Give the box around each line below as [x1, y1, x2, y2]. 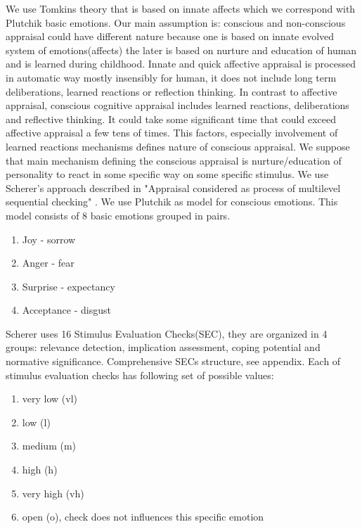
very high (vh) [22, 485, 84, 500]
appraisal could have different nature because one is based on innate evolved [6, 29, 335, 44]
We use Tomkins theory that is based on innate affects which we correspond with [6, 1, 356, 15]
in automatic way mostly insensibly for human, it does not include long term [6, 70, 337, 84]
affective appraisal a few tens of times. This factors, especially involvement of [6, 125, 338, 140]
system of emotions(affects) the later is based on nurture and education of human [6, 42, 357, 57]
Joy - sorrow [22, 231, 76, 246]
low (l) [22, 414, 51, 429]
